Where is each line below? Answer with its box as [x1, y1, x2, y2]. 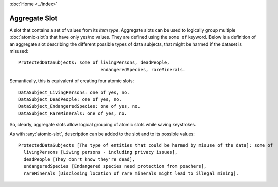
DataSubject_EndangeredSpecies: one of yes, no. [18, 103, 141, 109]
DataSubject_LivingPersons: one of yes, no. [18, 89, 130, 95]
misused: [9, 48, 29, 54]
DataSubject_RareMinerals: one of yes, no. [18, 110, 127, 116]
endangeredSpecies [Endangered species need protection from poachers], [23, 163, 207, 169]
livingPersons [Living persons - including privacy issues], [23, 149, 178, 155]
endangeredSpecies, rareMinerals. [100, 67, 186, 72]
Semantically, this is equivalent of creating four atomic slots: [9, 78, 134, 84]
